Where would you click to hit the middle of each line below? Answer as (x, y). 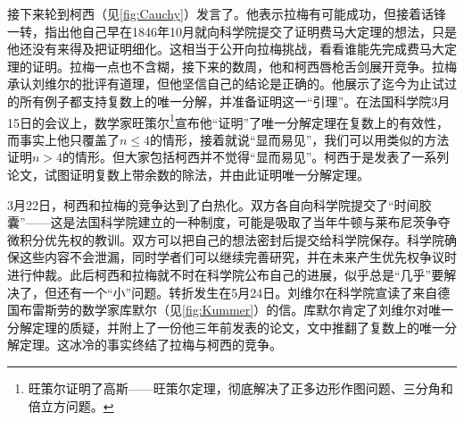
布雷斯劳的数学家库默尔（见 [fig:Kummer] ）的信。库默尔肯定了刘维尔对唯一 (236, 310)
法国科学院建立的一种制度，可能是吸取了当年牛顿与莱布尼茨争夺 (263, 222)
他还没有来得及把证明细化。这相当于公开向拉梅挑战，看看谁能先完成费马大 (226, 49)
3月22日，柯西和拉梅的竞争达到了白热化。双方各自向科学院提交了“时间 (213, 204)
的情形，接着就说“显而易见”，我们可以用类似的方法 (300, 139)
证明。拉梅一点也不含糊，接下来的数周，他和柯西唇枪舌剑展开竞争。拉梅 (244, 66)
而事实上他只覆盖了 (63, 139)
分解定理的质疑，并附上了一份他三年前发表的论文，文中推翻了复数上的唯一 (226, 327)
